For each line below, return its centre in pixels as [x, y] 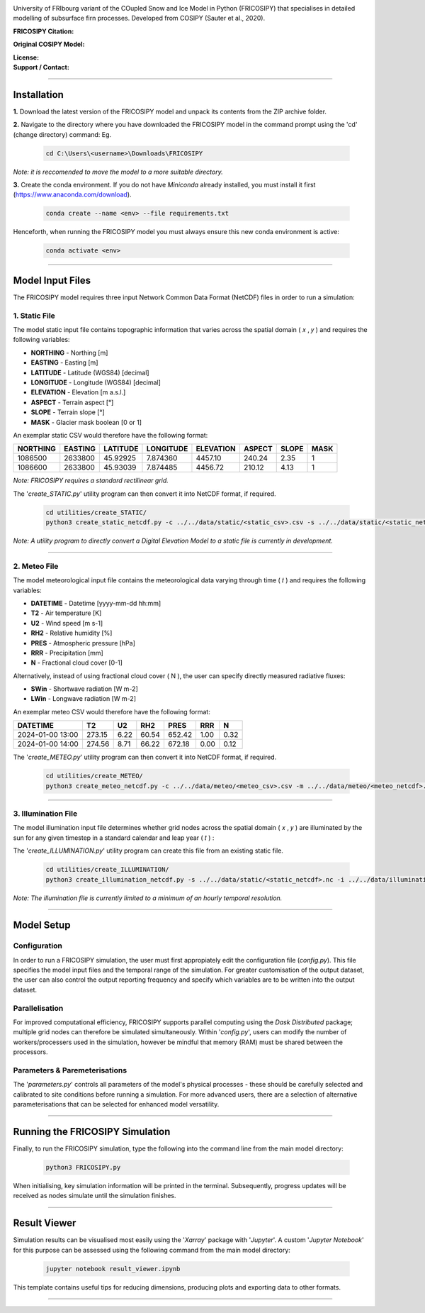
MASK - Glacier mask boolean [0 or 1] [86, 422]
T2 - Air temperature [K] [66, 613]
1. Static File [34, 316]
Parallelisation [38, 1008]
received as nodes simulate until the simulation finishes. [95, 1196]
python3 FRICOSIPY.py [83, 1167]
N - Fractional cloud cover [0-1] [77, 663]
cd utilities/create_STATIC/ [96, 512]
